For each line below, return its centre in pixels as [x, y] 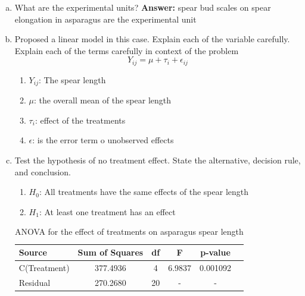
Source [33, 252]
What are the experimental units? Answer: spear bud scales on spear [143, 7]
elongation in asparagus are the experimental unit [105, 19]
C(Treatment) [44, 267]
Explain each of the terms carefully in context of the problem [127, 50]
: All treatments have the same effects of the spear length [144, 192]
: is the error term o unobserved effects [103, 140]
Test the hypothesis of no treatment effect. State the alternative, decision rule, [158, 160]
